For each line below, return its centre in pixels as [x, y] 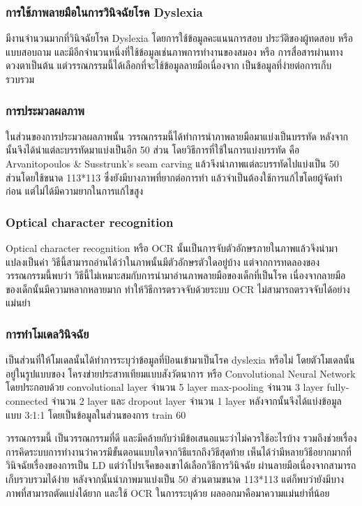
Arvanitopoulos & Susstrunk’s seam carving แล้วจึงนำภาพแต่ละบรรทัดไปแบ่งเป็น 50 [172, 163]
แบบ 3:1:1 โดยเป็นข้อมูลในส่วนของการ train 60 [96, 414]
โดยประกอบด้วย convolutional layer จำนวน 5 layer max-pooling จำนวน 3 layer [165, 387]
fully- [338, 387]
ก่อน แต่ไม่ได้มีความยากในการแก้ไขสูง [75, 191]
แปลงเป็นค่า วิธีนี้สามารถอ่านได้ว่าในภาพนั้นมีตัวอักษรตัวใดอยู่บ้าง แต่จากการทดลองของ [163, 261]
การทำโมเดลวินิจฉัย [47, 333]
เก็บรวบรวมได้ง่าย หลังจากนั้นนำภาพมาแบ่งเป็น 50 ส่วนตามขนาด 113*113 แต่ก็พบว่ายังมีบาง [175, 478]
